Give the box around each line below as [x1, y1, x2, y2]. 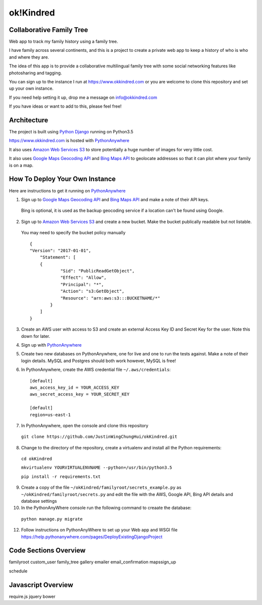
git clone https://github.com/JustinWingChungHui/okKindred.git [21, 434, 178, 440]
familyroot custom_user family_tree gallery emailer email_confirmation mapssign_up [9, 559, 177, 565]
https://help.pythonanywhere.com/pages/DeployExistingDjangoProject [21, 534, 163, 540]
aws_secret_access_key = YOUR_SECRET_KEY [30, 392, 130, 397]
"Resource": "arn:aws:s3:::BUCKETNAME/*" [60, 295, 160, 301]
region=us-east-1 [30, 412, 71, 417]
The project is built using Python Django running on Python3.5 [9, 129, 133, 135]
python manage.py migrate [21, 516, 83, 522]
